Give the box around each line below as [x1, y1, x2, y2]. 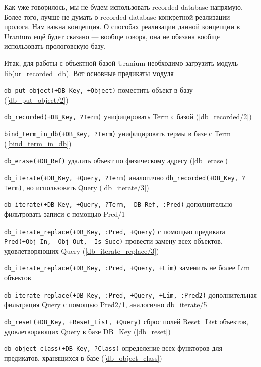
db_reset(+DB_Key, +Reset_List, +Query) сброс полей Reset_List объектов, [4, 316, 248, 326]
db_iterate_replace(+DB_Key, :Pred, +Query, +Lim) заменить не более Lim [4, 262, 250, 273]
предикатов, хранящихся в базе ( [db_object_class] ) [4, 352, 162, 363]
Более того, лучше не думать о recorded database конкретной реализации [4, 11, 230, 22]
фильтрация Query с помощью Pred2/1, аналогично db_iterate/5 [4, 299, 207, 310]
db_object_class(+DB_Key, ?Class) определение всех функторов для [4, 343, 222, 353]
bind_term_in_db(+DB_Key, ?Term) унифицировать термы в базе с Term [4, 128, 231, 139]
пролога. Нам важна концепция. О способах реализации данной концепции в [4, 21, 240, 32]
